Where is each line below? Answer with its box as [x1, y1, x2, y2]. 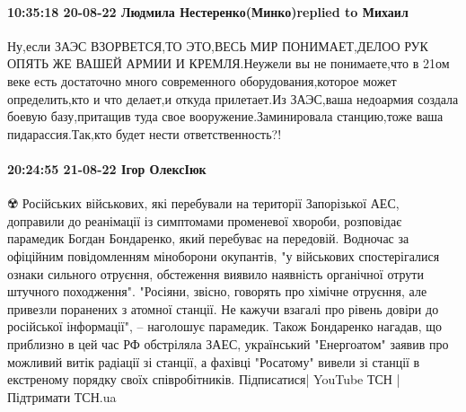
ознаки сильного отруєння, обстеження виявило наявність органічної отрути [7, 264, 424, 283]
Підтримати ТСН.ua [7, 387, 117, 406]
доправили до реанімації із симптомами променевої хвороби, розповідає [7, 211, 402, 230]
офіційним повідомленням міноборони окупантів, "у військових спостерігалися [7, 246, 440, 265]
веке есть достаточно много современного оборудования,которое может [7, 71, 397, 90]
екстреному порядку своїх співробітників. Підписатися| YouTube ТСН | [7, 370, 400, 389]
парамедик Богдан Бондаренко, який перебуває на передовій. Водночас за [7, 229, 409, 248]
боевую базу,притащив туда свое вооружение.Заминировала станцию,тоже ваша [7, 107, 444, 126]
